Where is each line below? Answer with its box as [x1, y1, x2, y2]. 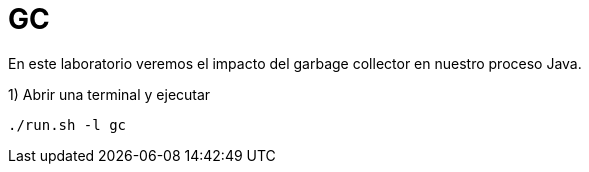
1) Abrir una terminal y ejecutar [8, 85, 211, 103]
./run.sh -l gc [8, 116, 127, 133]
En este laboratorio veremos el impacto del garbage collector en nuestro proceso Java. [8, 54, 582, 72]
